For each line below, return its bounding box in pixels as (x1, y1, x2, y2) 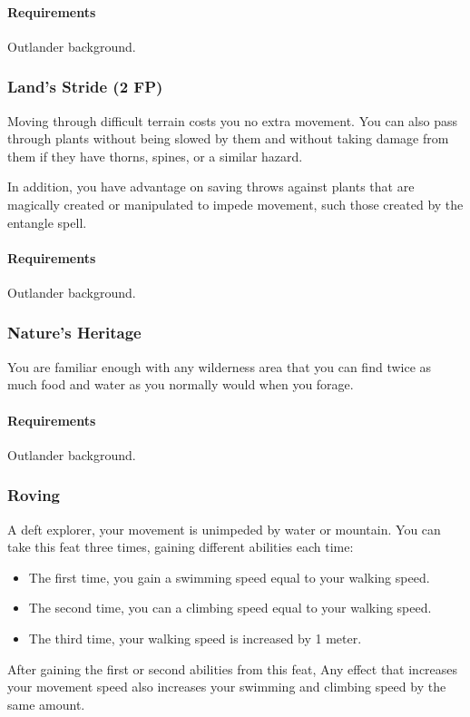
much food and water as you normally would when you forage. (7, 375, 354, 394)
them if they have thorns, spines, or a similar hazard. (7, 146, 303, 165)
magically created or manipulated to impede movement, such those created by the (7, 194, 464, 213)
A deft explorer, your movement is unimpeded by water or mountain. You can (7, 519, 441, 538)
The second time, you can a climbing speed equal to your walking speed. (28, 598, 432, 617)
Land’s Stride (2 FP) (7, 75, 163, 98)
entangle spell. (7, 212, 87, 231)
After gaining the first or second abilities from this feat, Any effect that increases (7, 659, 458, 678)
